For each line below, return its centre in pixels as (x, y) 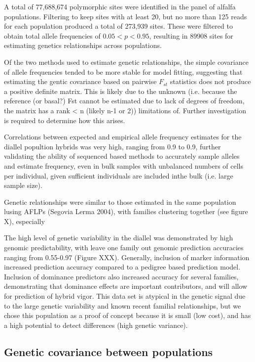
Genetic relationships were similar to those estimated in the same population (120, 202)
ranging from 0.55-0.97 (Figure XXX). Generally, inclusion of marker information (127, 257)
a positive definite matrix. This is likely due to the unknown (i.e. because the (121, 91)
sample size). (23, 185)
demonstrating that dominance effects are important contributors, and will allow (126, 286)
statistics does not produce (210, 81)
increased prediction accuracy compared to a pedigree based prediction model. (122, 267)
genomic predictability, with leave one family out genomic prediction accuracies (124, 248)
